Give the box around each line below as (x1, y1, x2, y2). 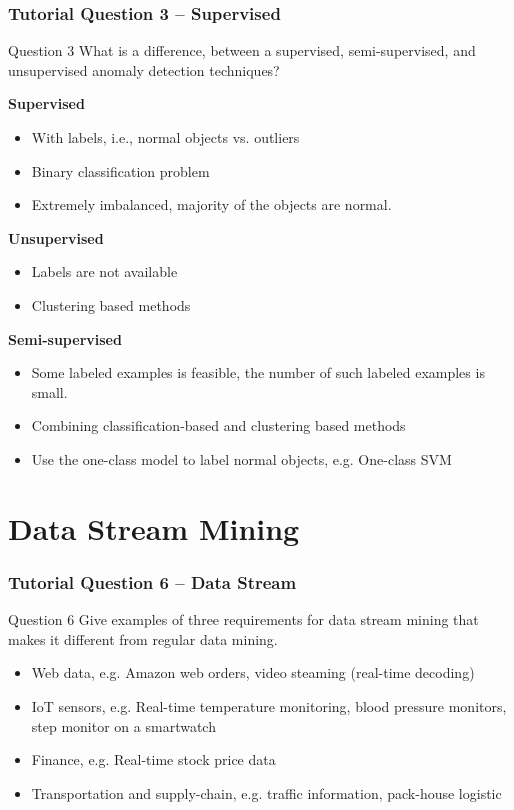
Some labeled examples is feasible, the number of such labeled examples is (31, 362, 485, 383)
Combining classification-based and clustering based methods (31, 415, 406, 436)
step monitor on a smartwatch (31, 715, 216, 736)
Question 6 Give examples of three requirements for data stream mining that (8, 609, 479, 630)
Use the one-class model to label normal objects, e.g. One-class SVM (31, 448, 452, 469)
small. (31, 381, 68, 402)
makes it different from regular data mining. (8, 628, 278, 649)
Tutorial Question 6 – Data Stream (8, 569, 297, 594)
